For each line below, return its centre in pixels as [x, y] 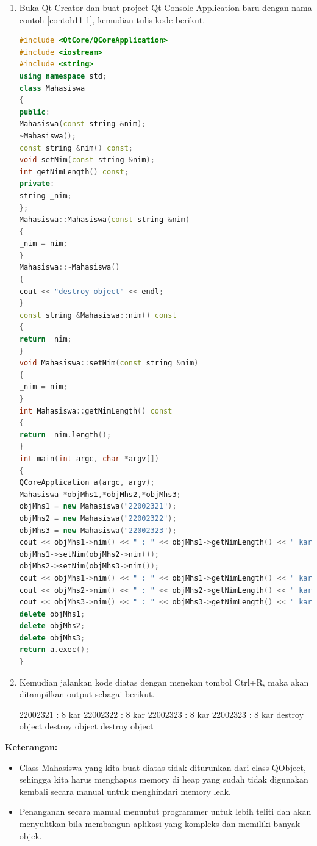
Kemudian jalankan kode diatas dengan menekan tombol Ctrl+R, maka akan [164, 682]
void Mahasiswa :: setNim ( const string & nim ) [109, 363]
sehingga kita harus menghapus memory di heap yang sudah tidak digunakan [164, 779]
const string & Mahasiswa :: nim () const [98, 315]
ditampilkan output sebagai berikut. [87, 694]
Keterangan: [31, 747]
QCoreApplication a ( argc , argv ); [87, 483]
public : [34, 112]
